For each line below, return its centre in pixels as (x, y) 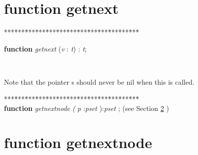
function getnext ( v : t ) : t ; (46, 48)
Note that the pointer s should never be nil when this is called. (99, 81)
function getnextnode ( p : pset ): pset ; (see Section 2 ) (87, 108)
